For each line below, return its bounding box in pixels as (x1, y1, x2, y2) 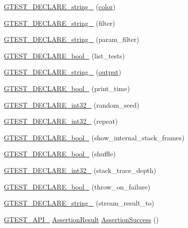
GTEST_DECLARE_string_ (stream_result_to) (4, 198, 154, 208)
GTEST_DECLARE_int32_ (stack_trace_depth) (4, 165, 156, 175)
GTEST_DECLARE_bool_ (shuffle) (4, 149, 116, 159)
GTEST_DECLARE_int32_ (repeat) (4, 116, 118, 126)
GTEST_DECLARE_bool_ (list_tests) (4, 50, 125, 60)
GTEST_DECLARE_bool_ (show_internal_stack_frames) (4, 132, 185, 142)
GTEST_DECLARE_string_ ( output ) (4, 67, 121, 77)
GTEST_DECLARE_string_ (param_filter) (4, 34, 139, 44)
